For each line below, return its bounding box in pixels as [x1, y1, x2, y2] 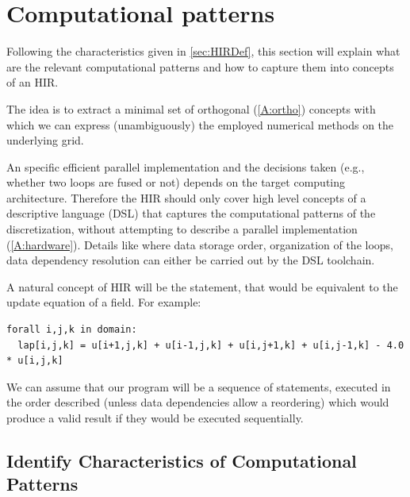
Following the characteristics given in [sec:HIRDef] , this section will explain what [6, 43, 400, 60]
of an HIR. [6, 74, 59, 91]
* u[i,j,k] [6, 355, 63, 367]
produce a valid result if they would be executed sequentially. [6, 410, 304, 426]
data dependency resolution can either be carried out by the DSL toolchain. [6, 252, 375, 268]
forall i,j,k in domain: [6, 324, 137, 336]
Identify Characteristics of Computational [6, 448, 357, 472]
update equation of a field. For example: [6, 294, 201, 310]
